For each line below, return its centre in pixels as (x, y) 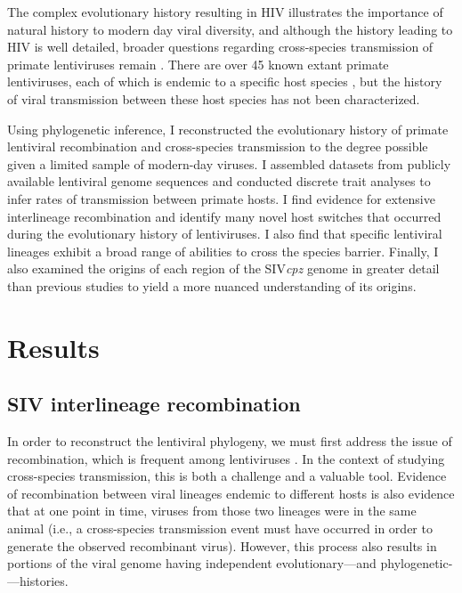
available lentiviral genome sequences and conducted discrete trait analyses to (219, 181)
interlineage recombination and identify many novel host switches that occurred (224, 216)
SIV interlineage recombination (154, 404)
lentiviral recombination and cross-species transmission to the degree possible (218, 146)
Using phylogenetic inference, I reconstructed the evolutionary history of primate (228, 129)
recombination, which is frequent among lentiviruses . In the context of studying (226, 458)
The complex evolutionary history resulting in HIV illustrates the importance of (225, 12)
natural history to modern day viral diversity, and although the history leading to (230, 29)
